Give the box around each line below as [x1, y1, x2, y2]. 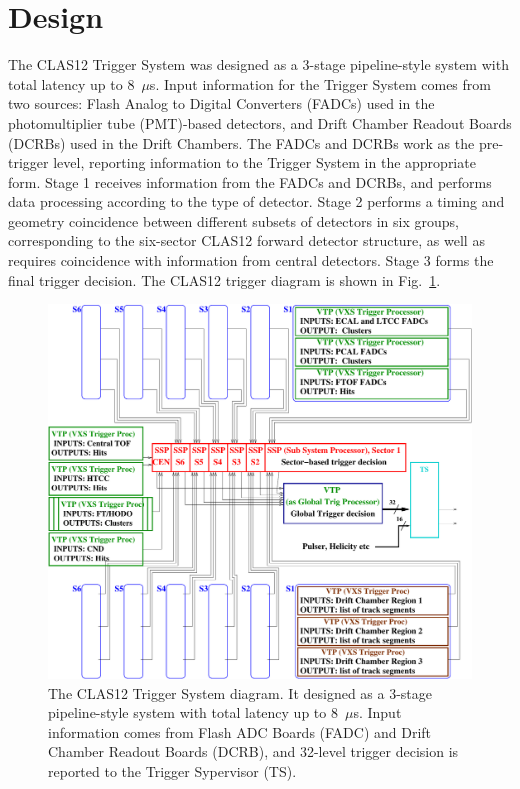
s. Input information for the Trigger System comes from [149, 73, 491, 94]
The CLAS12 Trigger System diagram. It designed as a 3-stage [48, 682, 433, 703]
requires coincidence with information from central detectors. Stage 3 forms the [8, 250, 494, 271]
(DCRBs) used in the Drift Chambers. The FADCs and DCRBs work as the [8, 132, 475, 153]
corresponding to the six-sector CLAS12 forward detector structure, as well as [8, 230, 485, 251]
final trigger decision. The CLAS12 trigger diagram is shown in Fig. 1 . [8, 269, 441, 290]
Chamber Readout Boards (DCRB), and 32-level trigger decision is [48, 741, 459, 762]
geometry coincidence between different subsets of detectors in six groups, [8, 210, 459, 231]
